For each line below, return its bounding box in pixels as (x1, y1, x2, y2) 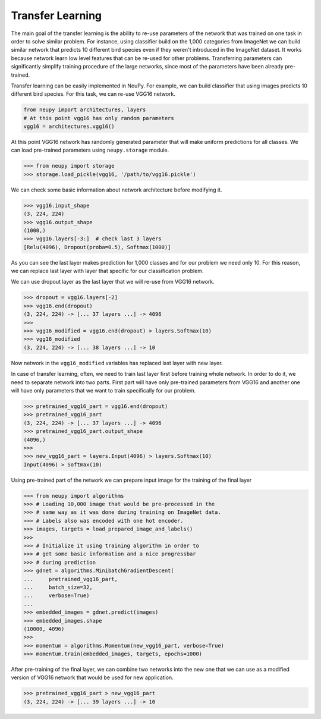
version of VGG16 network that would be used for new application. (11, 674, 174, 681)
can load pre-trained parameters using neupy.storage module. (11, 146, 169, 154)
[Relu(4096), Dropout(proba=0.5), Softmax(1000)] (23, 244, 171, 250)
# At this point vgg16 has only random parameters (23, 115, 175, 121)
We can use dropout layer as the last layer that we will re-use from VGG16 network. (11, 278, 215, 285)
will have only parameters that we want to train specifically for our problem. (11, 387, 196, 394)
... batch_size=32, (23, 583, 93, 591)
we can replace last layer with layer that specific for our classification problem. (11, 268, 204, 275)
